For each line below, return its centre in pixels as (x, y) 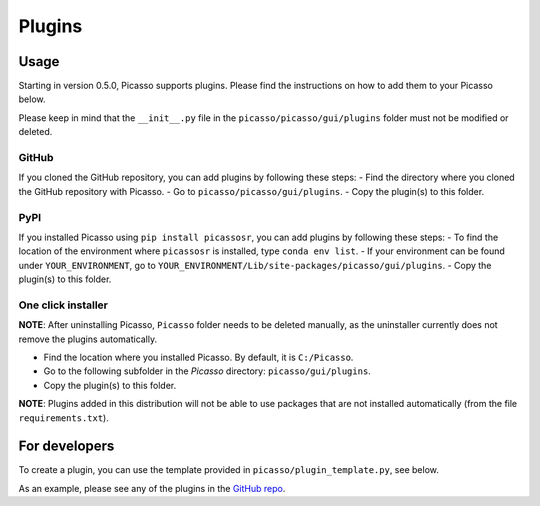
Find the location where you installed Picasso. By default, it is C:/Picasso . (198, 357)
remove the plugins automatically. (88, 339)
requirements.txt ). (63, 417)
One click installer (63, 305)
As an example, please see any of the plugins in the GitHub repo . (152, 488)
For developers (66, 446)
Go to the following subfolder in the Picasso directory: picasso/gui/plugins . (207, 371)
